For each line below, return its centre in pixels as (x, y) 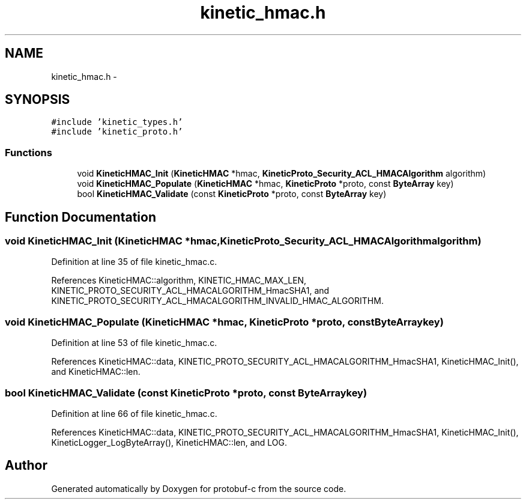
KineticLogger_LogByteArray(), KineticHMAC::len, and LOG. (169, 442)
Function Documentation (80, 217)
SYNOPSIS (38, 100)
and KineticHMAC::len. (96, 372)
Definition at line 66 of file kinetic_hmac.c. (134, 413)
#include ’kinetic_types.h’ (117, 122)
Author (26, 466)
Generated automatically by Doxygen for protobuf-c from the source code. (199, 488)
